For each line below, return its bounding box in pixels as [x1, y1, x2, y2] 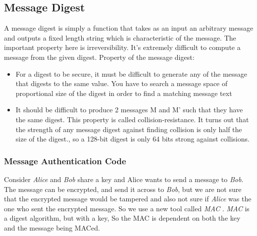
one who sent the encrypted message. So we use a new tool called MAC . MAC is [4, 203, 250, 213]
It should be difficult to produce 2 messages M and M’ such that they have [15, 104, 243, 115]
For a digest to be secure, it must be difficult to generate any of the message [15, 68, 248, 79]
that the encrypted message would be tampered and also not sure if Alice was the [4, 193, 252, 204]
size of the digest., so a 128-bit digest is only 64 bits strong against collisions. [15, 134, 250, 144]
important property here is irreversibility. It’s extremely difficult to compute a [4, 42, 241, 52]
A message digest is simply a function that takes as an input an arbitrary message [4, 23, 254, 33]
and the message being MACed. [4, 222, 100, 233]
